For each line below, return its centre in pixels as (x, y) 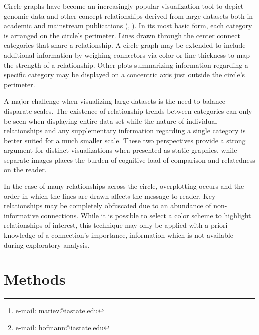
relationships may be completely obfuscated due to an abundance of (108, 206)
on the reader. (25, 169)
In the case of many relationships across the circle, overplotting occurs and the (124, 186)
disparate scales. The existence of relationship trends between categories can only (128, 110)
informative (21, 215)
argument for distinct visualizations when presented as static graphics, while (121, 150)
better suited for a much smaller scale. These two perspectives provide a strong (125, 140)
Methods (35, 279)
